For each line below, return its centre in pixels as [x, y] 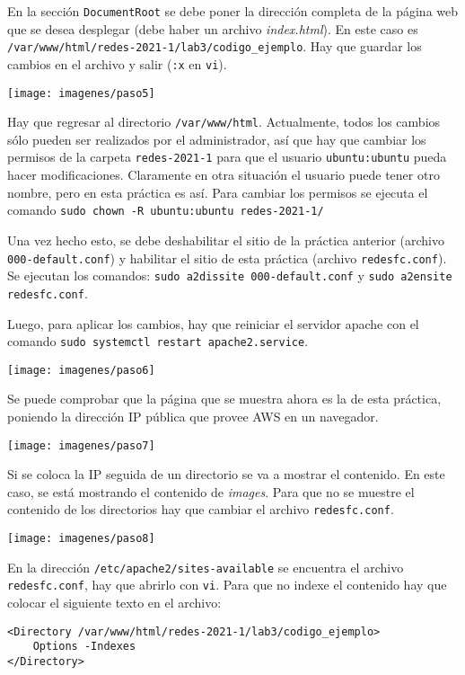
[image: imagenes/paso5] [81, 93]
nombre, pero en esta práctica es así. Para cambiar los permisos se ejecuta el [218, 192]
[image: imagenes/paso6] [81, 370]
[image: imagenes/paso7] [81, 445]
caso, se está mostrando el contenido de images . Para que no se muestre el [211, 491]
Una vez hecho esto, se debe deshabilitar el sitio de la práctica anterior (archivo [226, 240]
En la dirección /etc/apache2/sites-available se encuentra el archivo [206, 567]
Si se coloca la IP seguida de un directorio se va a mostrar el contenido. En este [226, 474]
